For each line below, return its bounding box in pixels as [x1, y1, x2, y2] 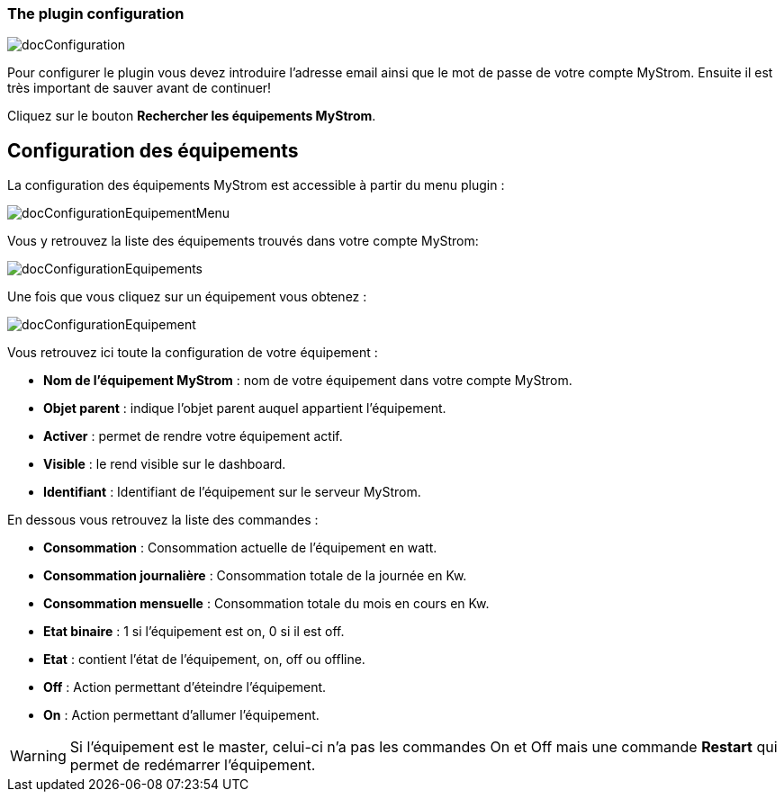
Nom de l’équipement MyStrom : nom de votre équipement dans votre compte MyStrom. [43, 373, 572, 389]
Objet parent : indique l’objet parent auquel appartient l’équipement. [43, 400, 446, 417]
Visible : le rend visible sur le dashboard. [43, 456, 286, 472]
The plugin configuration [7, 4, 185, 22]
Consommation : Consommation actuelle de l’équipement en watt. [43, 540, 437, 556]
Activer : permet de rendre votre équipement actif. [43, 428, 343, 444]
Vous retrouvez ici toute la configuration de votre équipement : [7, 345, 378, 361]
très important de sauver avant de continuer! [7, 80, 272, 96]
